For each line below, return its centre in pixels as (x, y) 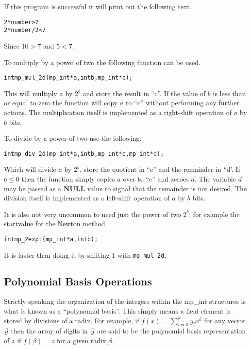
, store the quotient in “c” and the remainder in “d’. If (160, 169)
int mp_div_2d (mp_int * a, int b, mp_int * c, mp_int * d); (84, 154)
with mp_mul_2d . (142, 255)
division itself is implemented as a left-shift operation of (87, 198)
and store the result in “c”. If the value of (144, 93)
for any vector (225, 320)
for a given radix (82, 341)
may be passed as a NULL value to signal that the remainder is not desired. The (125, 188)
